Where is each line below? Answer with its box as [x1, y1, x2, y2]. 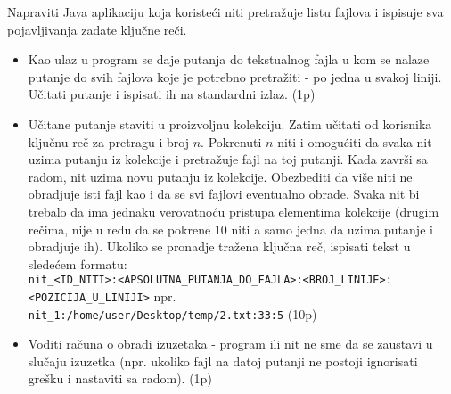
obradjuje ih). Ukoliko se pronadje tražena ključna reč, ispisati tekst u [28, 237, 411, 256]
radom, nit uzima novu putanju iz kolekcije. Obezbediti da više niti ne [28, 167, 413, 185]
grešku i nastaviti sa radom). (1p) [28, 369, 212, 388]
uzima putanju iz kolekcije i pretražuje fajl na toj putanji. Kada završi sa [28, 150, 428, 168]
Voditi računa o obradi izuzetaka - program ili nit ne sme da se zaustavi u [28, 334, 433, 353]
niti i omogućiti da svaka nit [277, 132, 432, 151]
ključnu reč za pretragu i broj [28, 132, 190, 151]
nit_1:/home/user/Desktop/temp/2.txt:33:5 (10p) [28, 304, 317, 323]
